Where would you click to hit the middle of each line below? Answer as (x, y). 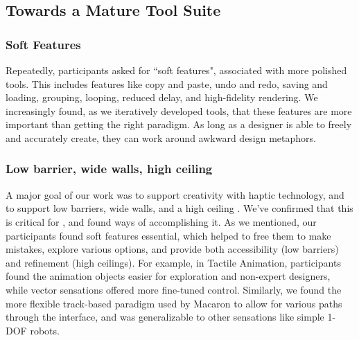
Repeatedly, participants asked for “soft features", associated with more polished (176, 70)
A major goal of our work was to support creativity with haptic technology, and (175, 194)
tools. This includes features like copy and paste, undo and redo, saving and (167, 83)
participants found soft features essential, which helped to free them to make (168, 235)
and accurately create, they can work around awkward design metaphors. (161, 137)
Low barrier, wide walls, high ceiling (109, 169)
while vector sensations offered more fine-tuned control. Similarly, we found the (174, 289)
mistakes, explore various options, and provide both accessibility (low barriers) (172, 249)
